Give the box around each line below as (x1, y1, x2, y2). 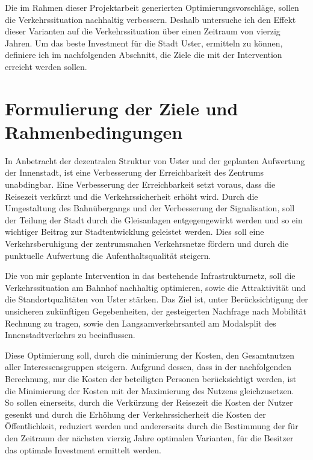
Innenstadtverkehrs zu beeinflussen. (5, 328, 135, 341)
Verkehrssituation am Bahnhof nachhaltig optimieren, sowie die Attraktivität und (5, 281, 306, 293)
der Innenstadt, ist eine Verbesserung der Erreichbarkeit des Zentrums (5, 166, 264, 179)
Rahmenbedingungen (5, 119, 183, 144)
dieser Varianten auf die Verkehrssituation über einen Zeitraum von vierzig (5, 25, 280, 37)
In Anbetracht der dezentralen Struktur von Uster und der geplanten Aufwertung (5, 154, 305, 167)
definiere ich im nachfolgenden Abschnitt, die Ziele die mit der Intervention (5, 48, 282, 61)
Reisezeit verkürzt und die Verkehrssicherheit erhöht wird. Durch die (5, 190, 258, 202)
